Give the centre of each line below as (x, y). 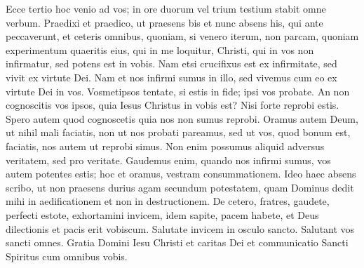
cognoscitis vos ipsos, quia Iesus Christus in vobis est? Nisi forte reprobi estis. (173, 105)
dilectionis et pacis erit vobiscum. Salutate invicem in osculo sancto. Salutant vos (180, 228)
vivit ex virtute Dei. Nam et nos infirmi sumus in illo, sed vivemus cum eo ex (171, 77)
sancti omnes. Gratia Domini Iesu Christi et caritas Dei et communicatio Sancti (177, 242)
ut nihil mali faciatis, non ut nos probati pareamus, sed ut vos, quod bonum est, (178, 132)
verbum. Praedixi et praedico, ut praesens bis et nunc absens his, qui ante (164, 22)
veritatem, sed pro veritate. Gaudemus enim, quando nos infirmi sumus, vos (168, 160)
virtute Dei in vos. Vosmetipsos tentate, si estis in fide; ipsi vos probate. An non (178, 91)
